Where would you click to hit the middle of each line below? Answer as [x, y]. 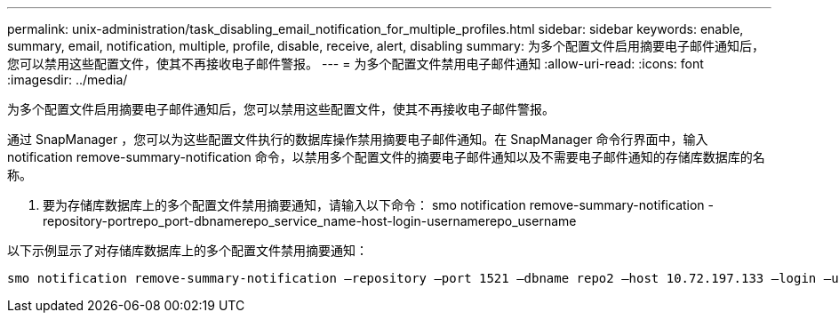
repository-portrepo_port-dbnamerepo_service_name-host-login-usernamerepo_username [310, 221]
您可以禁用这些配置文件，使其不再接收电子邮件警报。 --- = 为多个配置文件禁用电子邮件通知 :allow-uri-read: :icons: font [356, 64]
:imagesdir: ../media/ [68, 80]
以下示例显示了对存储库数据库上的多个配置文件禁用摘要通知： [188, 250]
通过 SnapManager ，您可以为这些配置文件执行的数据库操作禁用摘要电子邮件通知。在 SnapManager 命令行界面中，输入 [358, 139]
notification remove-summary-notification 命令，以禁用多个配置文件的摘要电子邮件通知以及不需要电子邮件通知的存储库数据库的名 [386, 157]
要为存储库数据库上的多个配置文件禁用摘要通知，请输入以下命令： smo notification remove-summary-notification [374, 205]
